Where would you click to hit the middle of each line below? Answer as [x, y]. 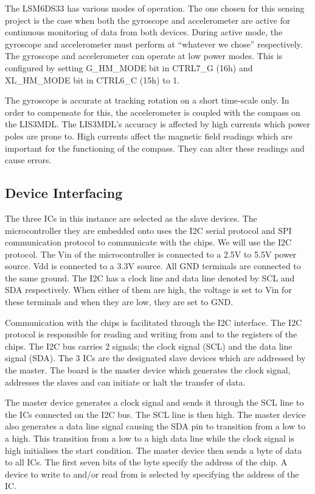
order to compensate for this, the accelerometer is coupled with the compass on [153, 112]
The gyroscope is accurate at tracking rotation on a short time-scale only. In [147, 100]
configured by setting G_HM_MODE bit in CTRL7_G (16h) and [129, 67]
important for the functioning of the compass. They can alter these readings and [155, 148]
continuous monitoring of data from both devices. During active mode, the [144, 32]
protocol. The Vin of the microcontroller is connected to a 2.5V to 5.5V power [151, 254]
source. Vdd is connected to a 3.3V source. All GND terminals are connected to [153, 266]
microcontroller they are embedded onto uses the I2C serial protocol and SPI [148, 230]
